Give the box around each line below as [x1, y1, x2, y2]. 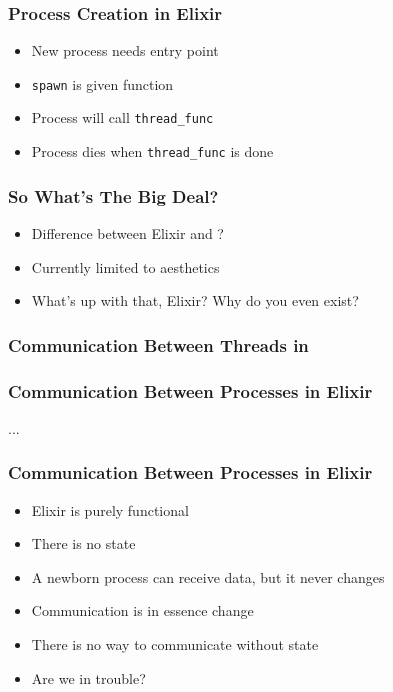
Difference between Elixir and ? [31, 223, 224, 243]
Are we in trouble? [31, 667, 146, 688]
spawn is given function [31, 73, 174, 94]
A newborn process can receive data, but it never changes [31, 566, 385, 587]
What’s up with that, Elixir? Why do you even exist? [31, 290, 359, 311]
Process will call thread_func [31, 107, 214, 128]
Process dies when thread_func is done [31, 141, 274, 162]
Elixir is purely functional [31, 499, 189, 520]
